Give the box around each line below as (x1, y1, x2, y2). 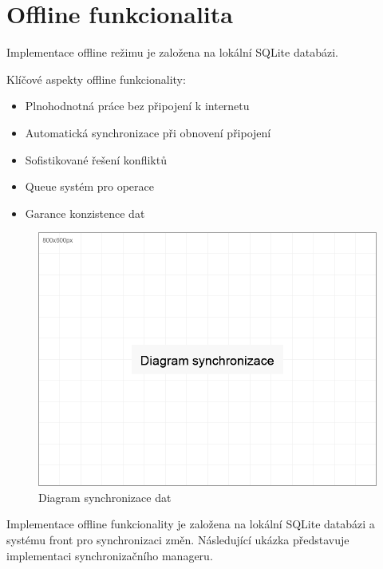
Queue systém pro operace (25, 178, 155, 195)
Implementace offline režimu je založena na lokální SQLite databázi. (6, 44, 338, 61)
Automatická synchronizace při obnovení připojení (25, 124, 271, 140)
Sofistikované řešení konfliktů (25, 151, 167, 168)
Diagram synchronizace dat (38, 488, 172, 505)
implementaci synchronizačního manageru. (6, 547, 213, 563)
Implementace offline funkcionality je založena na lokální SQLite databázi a (6, 516, 375, 532)
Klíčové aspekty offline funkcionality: (6, 70, 186, 87)
